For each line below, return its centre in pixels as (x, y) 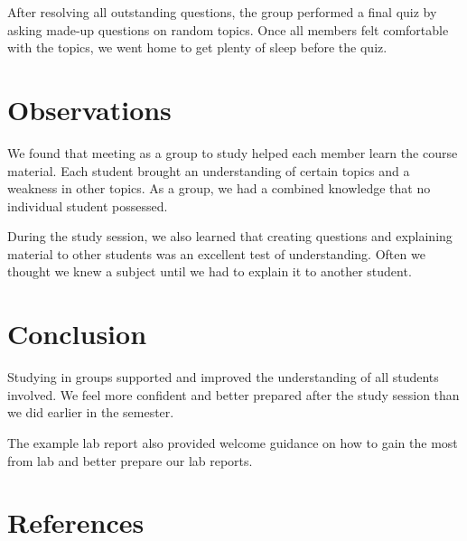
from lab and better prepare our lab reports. (130, 460)
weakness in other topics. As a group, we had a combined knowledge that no (219, 188)
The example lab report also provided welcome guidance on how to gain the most (233, 442)
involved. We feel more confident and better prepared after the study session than (233, 394)
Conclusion (77, 334)
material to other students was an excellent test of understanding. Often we (216, 253)
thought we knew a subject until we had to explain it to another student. (210, 271)
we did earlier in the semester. (91, 412)
